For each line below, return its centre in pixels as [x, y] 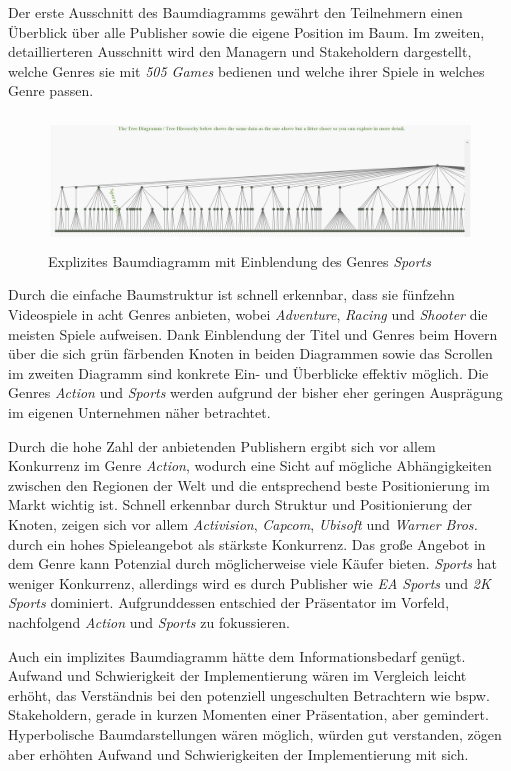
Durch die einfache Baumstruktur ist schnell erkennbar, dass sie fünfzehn [231, 294]
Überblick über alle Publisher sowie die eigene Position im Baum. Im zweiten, [246, 31]
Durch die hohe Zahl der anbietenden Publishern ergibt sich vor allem [222, 445]
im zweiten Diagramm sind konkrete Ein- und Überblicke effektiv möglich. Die [248, 372]
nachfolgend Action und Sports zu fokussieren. [149, 621]
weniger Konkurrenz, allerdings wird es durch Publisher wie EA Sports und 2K [249, 582]
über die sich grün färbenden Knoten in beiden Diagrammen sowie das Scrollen [250, 353]
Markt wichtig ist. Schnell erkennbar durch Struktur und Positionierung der [240, 504]
